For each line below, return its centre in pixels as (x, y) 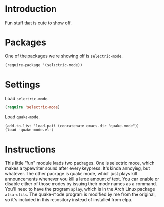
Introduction (31, 9)
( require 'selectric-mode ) (33, 107)
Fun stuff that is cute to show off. (39, 23)
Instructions (30, 149)
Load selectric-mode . (27, 98)
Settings (23, 85)
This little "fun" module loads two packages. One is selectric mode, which (80, 163)
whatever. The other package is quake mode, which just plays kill (71, 173)
